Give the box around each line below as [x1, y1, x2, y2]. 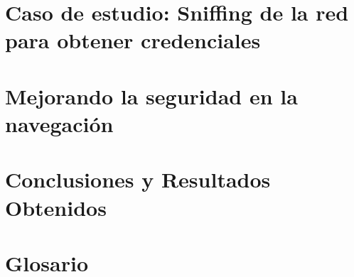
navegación [5, 109, 114, 138]
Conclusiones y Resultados [5, 165, 271, 194]
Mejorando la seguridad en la [5, 81, 298, 110]
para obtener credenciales [5, 26, 261, 55]
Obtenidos [5, 192, 107, 222]
